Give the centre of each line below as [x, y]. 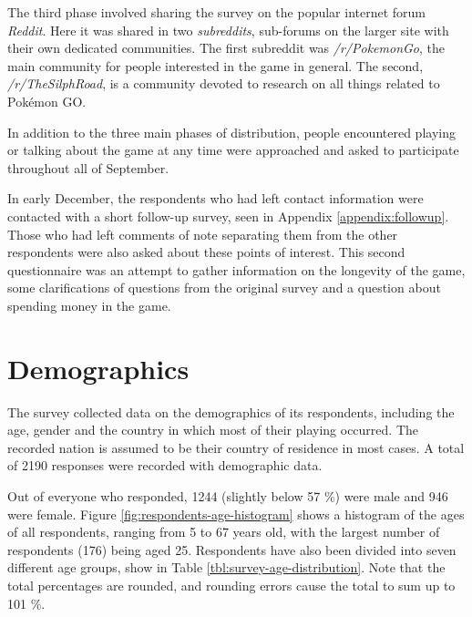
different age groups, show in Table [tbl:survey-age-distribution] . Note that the [226, 567]
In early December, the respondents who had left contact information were [215, 198]
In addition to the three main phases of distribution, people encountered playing [231, 132]
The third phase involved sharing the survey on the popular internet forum [217, 12]
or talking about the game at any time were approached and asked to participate [233, 150]
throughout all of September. [88, 167]
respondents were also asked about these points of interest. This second [206, 252]
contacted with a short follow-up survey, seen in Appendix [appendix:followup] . [228, 216]
